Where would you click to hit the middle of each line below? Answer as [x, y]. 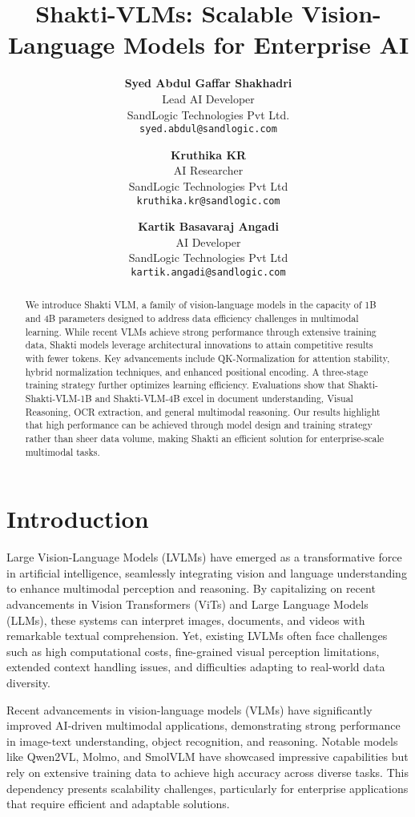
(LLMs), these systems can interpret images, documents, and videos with [186, 620]
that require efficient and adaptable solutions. [118, 804]
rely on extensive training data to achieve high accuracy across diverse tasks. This [207, 772]
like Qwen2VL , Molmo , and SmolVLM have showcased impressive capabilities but [207, 757]
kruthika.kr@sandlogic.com [208, 201]
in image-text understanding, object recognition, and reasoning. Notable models [202, 741]
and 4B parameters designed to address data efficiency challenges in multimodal [192, 318]
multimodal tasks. [62, 451]
